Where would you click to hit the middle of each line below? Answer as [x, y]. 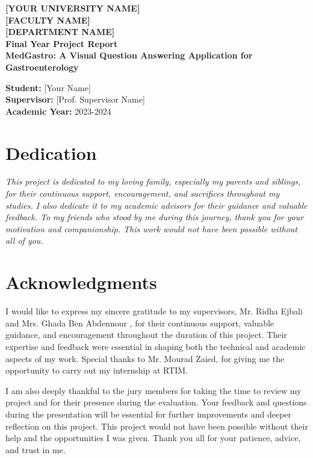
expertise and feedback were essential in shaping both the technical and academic [156, 346]
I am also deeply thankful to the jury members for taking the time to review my [153, 390]
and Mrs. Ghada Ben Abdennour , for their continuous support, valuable [140, 323]
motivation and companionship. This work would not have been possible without [152, 228]
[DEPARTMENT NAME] [60, 32]
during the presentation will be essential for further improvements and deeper [149, 414]
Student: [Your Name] [48, 87]
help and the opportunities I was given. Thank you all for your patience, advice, [153, 438]
